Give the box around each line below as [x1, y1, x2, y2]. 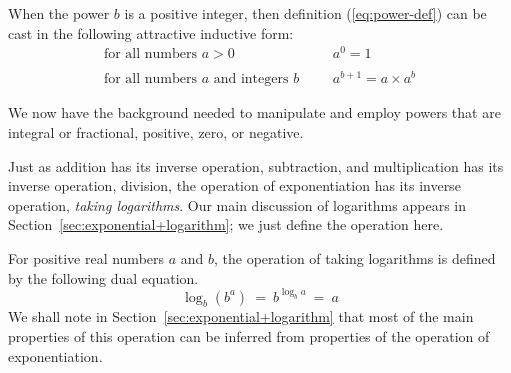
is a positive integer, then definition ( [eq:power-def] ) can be [124, 3, 487, 23]
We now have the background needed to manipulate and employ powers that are [8, 102, 501, 123]
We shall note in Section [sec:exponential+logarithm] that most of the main [8, 306, 474, 327]
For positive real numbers [8, 248, 165, 268]
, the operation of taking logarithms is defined [214, 248, 496, 268]
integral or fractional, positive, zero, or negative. [8, 122, 304, 143]
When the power [8, 3, 110, 23]
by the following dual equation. [8, 267, 199, 288]
